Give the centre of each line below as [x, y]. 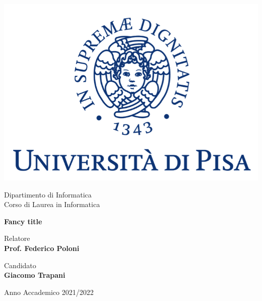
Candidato [20, 265]
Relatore [17, 238]
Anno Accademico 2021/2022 [49, 292]
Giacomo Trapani [35, 275]
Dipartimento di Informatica [48, 194]
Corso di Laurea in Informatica [52, 204]
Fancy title [23, 221]
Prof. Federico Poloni [42, 248]
